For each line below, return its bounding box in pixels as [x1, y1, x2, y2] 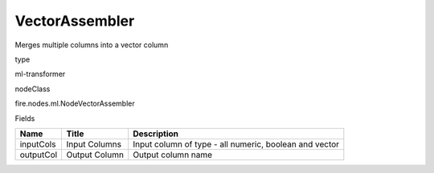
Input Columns [66, 139, 122, 150]
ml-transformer [14, 69, 66, 79]
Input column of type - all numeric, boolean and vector [133, 139, 340, 150]
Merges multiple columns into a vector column [14, 40, 169, 50]
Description [133, 128, 179, 139]
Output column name [133, 149, 213, 160]
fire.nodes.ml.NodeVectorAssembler [14, 99, 136, 108]
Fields [14, 113, 35, 123]
